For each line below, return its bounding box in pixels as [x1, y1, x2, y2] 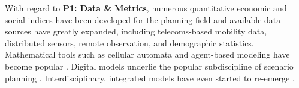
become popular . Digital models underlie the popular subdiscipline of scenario [5, 59, 294, 72]
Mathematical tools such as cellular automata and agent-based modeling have [5, 48, 290, 61]
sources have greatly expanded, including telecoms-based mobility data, [5, 25, 267, 37]
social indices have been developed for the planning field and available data [5, 13, 281, 26]
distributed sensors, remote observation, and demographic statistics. [5, 36, 254, 49]
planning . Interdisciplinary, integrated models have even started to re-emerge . [5, 71, 295, 84]
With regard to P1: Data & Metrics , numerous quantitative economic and [5, 2, 287, 14]
